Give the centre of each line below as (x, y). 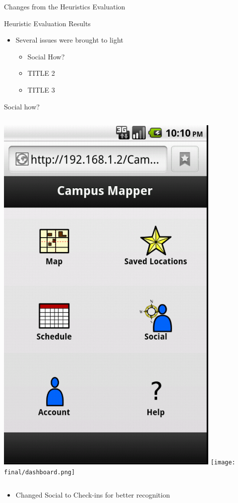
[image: (223, 463)
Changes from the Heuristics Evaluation (65, 6)
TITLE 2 (41, 73)
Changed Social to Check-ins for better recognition (93, 495)
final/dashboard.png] (40, 472)
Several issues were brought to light (69, 40)
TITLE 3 (41, 89)
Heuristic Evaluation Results (47, 23)
